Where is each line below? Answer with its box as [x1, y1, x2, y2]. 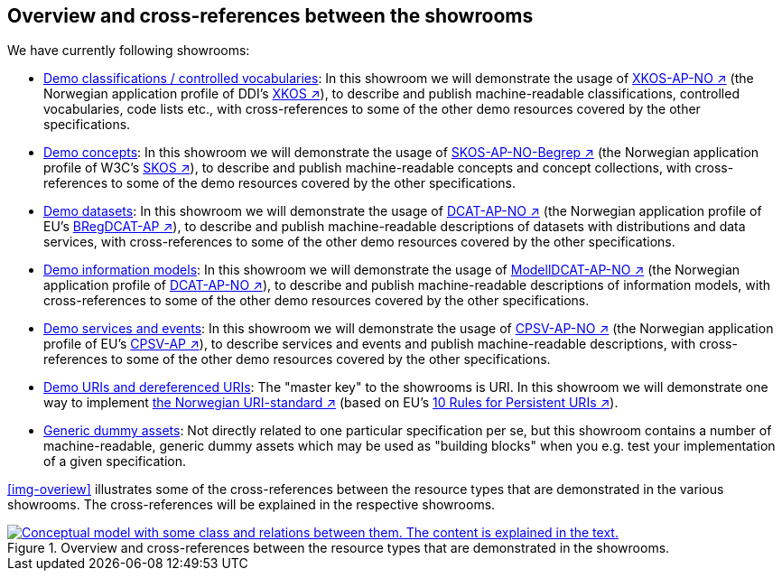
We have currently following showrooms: [7, 42, 250, 59]
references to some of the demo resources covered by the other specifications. [43, 175, 517, 191]
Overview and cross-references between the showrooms [7, 5, 534, 27]
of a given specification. [43, 453, 187, 470]
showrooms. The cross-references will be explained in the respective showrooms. [7, 497, 496, 513]
